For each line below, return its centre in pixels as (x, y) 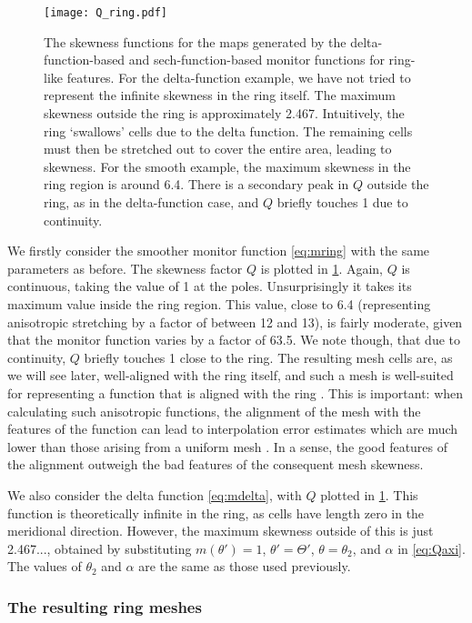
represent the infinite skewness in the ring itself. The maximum (220, 95)
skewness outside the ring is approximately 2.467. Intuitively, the (224, 113)
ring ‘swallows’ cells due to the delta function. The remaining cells (228, 131)
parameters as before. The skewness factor (125, 268)
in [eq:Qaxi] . (432, 548)
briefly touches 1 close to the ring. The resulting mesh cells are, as (268, 357)
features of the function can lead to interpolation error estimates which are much (233, 429)
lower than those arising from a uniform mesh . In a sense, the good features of (228, 446)
